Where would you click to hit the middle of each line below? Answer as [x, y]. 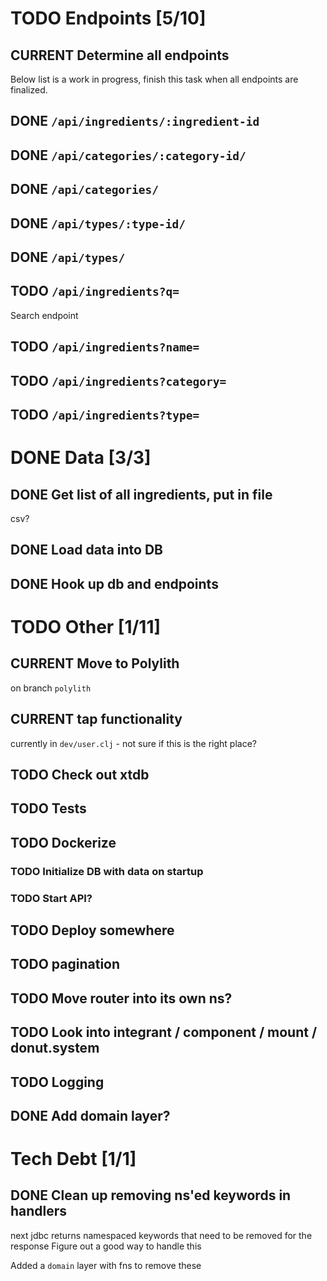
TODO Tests [48, 808]
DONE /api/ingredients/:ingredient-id [135, 121]
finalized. [29, 90]
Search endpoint [44, 315]
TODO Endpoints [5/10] [108, 18]
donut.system [55, 1048]
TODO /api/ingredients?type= [105, 414]
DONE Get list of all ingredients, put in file [141, 494]
